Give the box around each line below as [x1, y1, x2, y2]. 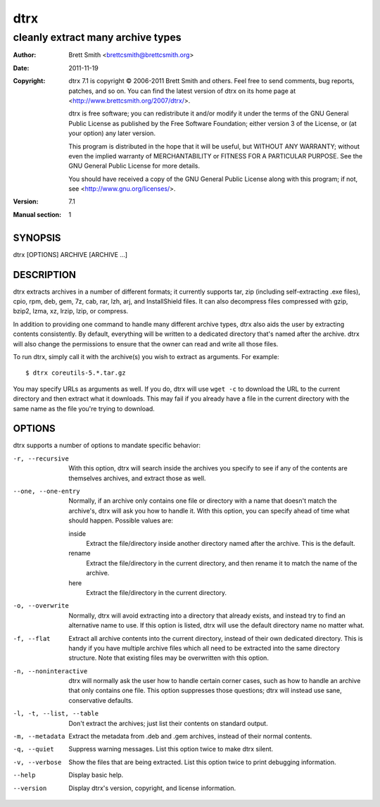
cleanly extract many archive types [13, 31, 182, 44]
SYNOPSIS [13, 232, 61, 244]
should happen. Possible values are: [68, 516, 174, 525]
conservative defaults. [68, 696, 134, 704]
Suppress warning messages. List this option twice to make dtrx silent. [68, 745, 274, 753]
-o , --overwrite [13, 602, 70, 610]
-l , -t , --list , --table [13, 710, 99, 718]
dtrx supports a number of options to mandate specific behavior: [13, 441, 201, 450]
